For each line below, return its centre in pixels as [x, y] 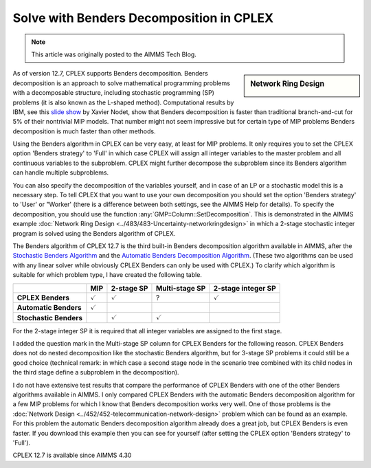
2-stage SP [130, 288]
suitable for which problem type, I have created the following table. [108, 275]
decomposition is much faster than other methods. [84, 131]
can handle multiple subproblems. [61, 172]
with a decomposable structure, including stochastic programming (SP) [113, 93]
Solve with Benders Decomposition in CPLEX [143, 18]
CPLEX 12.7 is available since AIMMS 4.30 [72, 455]
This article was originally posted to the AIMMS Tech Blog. [114, 54]
